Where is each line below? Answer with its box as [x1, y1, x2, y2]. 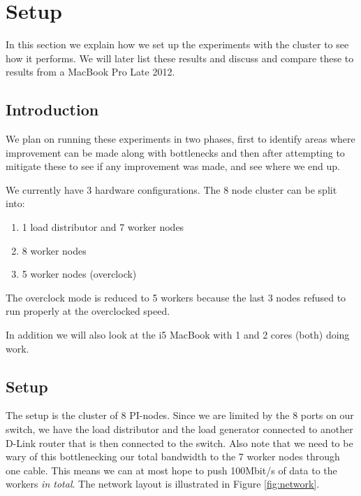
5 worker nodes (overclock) [22, 267, 137, 281]
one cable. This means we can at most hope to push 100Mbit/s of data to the [6, 462, 337, 477]
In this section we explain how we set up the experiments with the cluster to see [6, 37, 349, 52]
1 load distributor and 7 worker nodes [22, 220, 184, 234]
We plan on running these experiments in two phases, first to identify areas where [6, 132, 355, 146]
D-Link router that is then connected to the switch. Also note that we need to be [6, 435, 353, 450]
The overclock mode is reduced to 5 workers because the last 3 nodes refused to [6, 290, 346, 304]
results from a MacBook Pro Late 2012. [6, 64, 175, 79]
